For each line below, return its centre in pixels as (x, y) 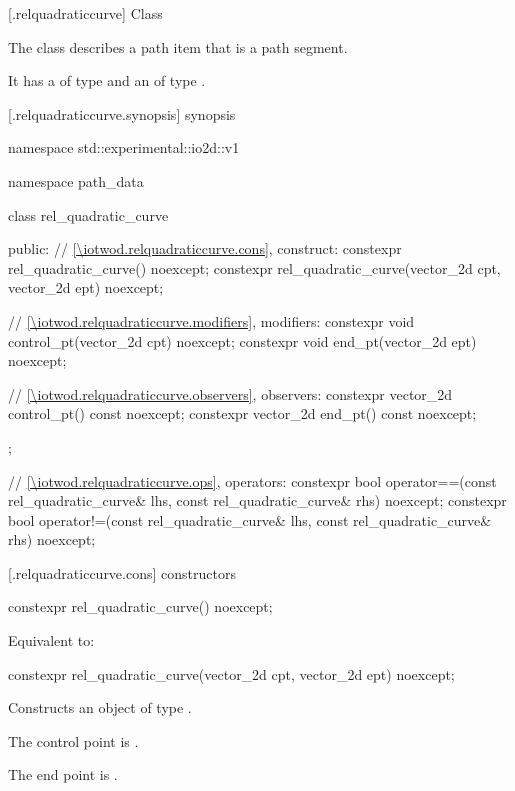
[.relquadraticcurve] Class (85, 13)
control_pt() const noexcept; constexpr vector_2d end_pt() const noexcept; (242, 413)
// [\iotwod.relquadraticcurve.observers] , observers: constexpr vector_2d (230, 393)
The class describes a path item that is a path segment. (178, 46)
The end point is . (63, 774)
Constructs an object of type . (100, 707)
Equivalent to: (51, 640)
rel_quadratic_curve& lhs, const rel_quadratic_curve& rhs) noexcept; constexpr (257, 500)
